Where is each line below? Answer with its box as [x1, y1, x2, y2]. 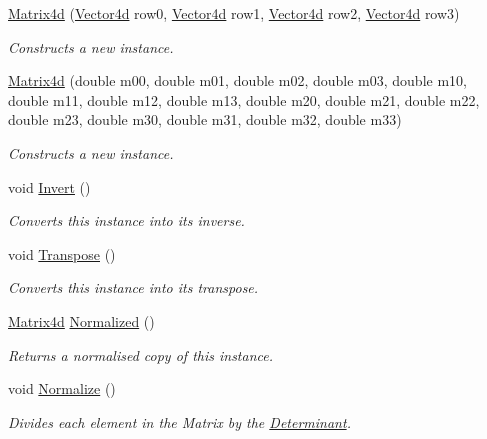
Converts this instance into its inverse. [8, 210, 245, 231]
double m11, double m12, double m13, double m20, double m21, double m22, [8, 89, 480, 110]
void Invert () [8, 176, 91, 197]
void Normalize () [8, 378, 116, 399]
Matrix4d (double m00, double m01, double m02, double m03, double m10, [8, 70, 467, 91]
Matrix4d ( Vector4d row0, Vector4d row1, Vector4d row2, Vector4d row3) [8, 3, 460, 23]
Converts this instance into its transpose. [8, 277, 259, 298]
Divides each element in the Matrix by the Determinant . [8, 411, 351, 432]
